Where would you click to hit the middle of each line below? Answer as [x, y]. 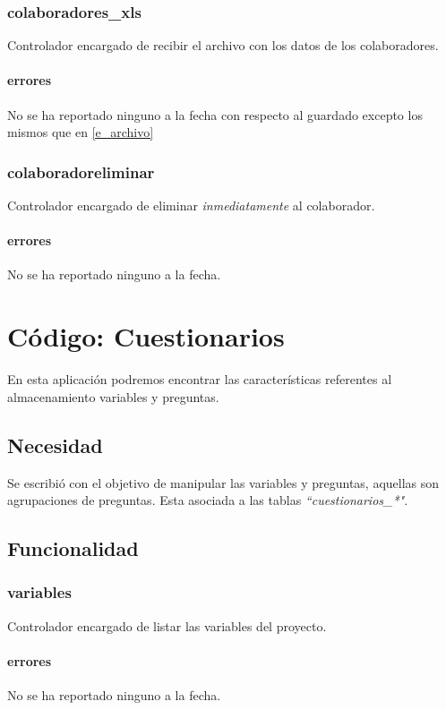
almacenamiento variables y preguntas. [113, 396]
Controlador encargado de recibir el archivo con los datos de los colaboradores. [223, 45]
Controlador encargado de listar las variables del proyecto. [167, 625]
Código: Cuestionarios [146, 336]
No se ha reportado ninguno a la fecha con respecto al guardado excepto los [215, 114]
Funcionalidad [73, 548]
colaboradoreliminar [81, 171]
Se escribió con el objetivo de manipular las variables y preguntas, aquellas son [223, 482]
